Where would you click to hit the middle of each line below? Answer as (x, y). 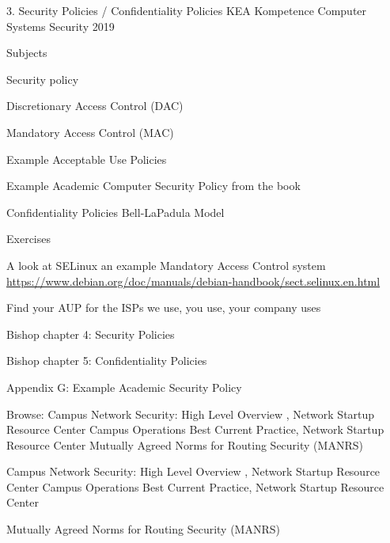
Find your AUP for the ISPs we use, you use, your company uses (164, 308)
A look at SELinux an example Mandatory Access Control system (166, 265)
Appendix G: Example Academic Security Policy (124, 387)
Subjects (27, 53)
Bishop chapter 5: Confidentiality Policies (107, 361)
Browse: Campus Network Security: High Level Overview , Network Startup (191, 414)
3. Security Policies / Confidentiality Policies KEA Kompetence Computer (187, 10)
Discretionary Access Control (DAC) (95, 106)
